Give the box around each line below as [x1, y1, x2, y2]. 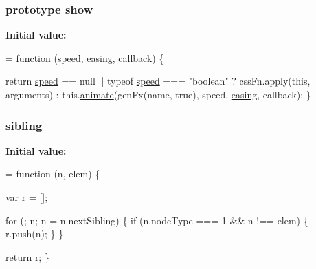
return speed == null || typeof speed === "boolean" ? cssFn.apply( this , [5, 74, 311, 88]
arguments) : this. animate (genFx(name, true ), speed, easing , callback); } [5, 87, 311, 101]
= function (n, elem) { [5, 166, 100, 181]
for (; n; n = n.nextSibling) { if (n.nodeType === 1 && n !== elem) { [5, 213, 308, 227]
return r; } [5, 249, 49, 263]
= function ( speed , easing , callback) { [5, 50, 164, 65]
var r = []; [5, 190, 48, 204]
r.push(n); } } [5, 226, 64, 241]
